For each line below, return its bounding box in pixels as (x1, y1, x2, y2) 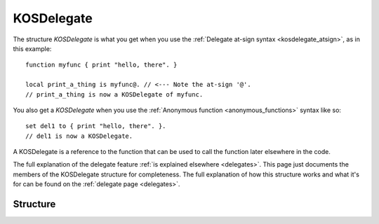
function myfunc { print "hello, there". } (25, 61, 178, 69)
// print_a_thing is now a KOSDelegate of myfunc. (25, 90, 204, 98)
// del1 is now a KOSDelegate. (25, 132, 133, 140)
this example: (13, 44, 52, 52)
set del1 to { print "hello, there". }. (25, 122, 166, 130)
